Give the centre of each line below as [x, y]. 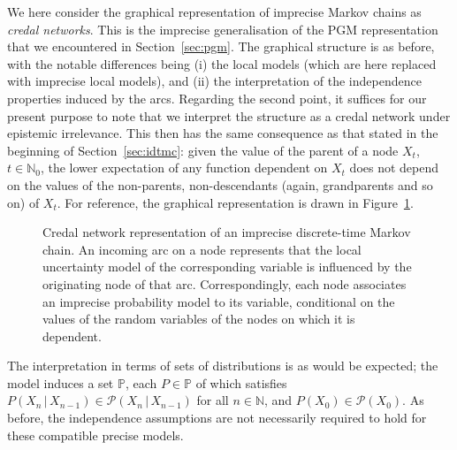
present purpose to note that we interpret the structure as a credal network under [229, 115]
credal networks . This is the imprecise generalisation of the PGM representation [223, 29]
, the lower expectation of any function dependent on [184, 168]
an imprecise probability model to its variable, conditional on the [219, 301]
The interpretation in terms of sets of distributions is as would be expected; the [223, 366]
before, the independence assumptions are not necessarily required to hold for [217, 418]
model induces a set [61, 382]
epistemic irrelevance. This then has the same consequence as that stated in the [223, 133]
